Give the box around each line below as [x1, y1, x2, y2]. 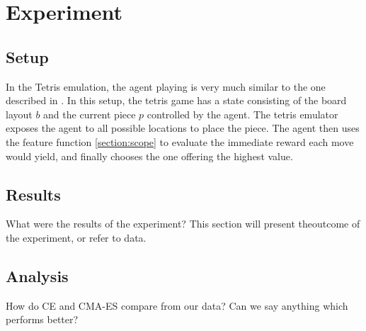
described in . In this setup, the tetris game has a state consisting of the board [6, 93, 347, 108]
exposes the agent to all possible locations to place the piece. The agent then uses [6, 120, 360, 135]
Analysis [6, 264, 69, 286]
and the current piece [43, 106, 136, 121]
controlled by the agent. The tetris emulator [147, 106, 338, 121]
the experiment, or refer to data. [6, 230, 147, 245]
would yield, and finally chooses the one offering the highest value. [6, 148, 293, 163]
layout [6, 106, 33, 121]
